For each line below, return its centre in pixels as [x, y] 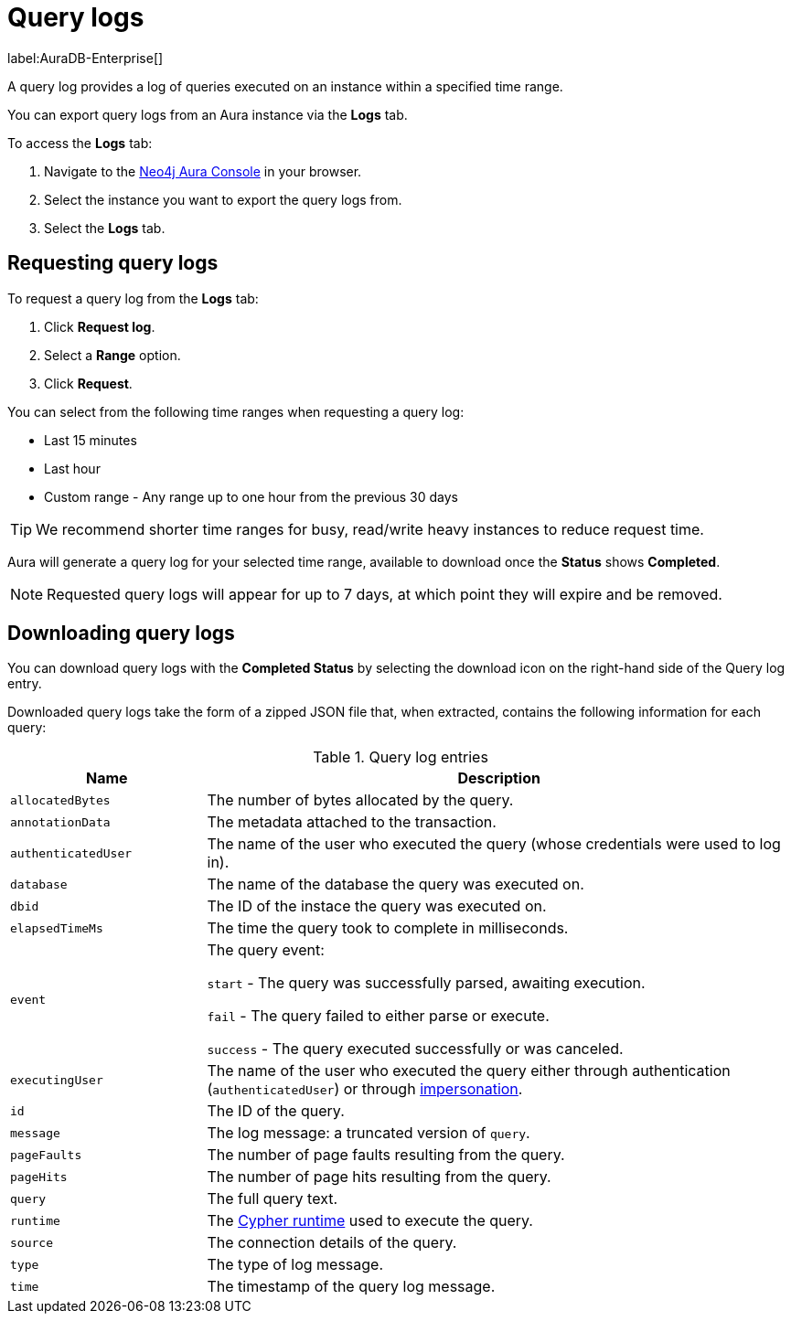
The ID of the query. [276, 1111]
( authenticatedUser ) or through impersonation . [365, 1089]
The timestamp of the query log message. [351, 1287]
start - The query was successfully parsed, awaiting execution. [426, 983]
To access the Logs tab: [80, 143]
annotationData [60, 822]
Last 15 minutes [91, 440]
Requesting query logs [113, 263]
